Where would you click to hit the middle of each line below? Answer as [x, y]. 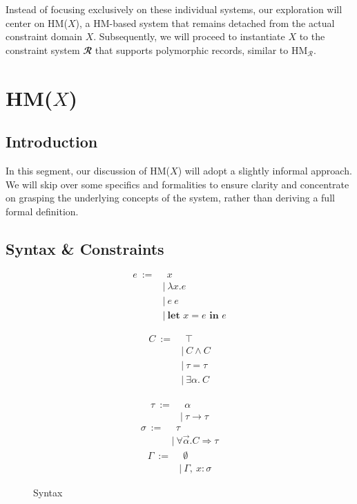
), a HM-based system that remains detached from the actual [205, 22]
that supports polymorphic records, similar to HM [201, 49]
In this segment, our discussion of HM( [88, 170]
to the [312, 36]
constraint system [43, 49]
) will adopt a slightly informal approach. [265, 170]
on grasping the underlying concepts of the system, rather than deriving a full [170, 198]
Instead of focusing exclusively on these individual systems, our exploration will [174, 9]
